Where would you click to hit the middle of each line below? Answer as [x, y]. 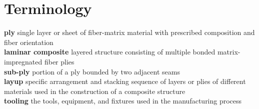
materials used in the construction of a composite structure [95, 91]
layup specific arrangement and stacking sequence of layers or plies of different [125, 81]
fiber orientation [29, 42]
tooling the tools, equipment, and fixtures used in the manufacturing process [123, 101]
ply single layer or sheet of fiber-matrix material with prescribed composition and [129, 32]
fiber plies [59, 61]
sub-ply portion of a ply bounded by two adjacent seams [92, 71]
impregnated [23, 61]
